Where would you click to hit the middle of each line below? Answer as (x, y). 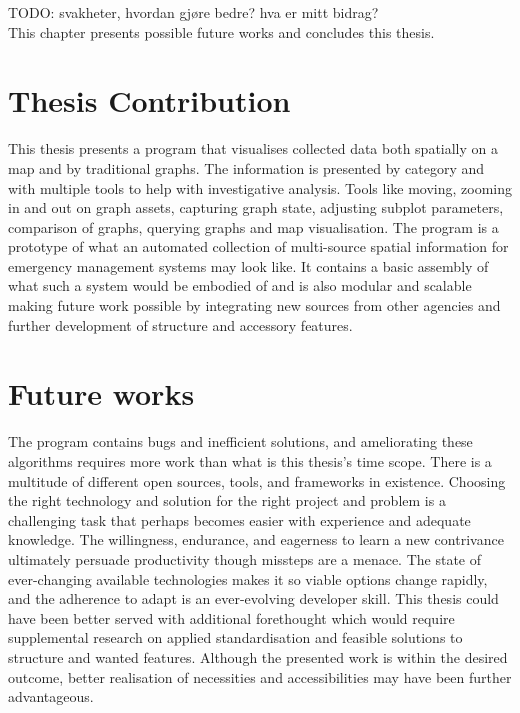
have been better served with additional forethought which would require (231, 617)
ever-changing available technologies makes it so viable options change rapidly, (248, 578)
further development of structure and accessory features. (180, 324)
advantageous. (51, 696)
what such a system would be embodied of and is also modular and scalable (240, 285)
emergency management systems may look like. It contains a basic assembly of (248, 265)
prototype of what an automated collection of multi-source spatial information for (258, 246)
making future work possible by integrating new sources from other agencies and (254, 305)
